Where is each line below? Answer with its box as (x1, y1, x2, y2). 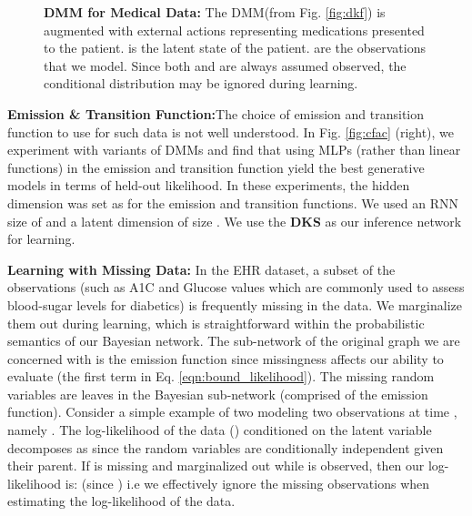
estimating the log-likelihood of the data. (7, 491, 236, 511)
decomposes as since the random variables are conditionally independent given (7, 438, 444, 457)
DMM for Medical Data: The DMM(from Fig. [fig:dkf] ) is (44, 3, 386, 21)
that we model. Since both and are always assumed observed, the (44, 56, 407, 75)
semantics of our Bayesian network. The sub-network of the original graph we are (7, 331, 460, 350)
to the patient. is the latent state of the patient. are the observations (44, 38, 426, 57)
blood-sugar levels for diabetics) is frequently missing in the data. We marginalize (7, 295, 462, 314)
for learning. (7, 229, 75, 248)
